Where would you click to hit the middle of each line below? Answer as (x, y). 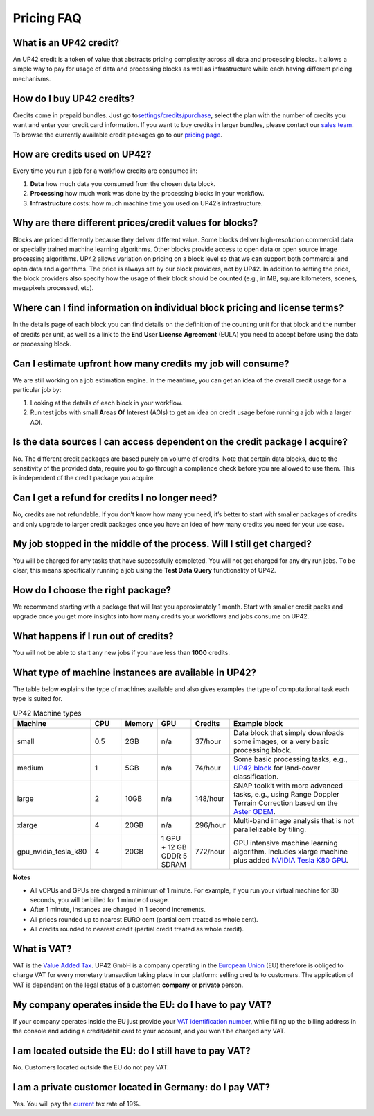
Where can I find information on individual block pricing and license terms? (178, 308)
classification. (256, 777)
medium (30, 768)
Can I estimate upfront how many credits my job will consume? (151, 363)
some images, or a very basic (281, 741)
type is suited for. (37, 699)
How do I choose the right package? (92, 590)
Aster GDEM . (255, 812)
